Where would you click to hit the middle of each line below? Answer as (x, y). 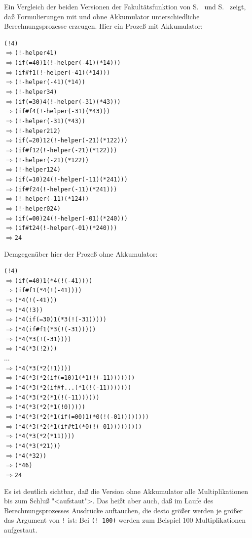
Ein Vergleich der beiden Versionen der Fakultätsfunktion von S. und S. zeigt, (125, 6)
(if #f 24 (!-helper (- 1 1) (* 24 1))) (66, 189)
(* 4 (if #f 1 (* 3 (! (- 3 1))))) (55, 330)
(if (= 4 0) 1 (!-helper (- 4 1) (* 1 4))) (68, 63)
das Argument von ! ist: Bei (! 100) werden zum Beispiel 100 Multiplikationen (125, 520)
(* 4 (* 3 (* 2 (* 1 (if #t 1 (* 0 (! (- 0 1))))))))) (78, 426)
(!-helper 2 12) (37, 131)
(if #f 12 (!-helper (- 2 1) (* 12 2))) (66, 150)
